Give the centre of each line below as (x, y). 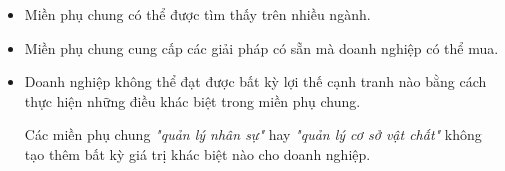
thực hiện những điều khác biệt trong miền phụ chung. (192, 100)
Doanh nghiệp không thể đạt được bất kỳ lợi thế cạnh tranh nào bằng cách (255, 81)
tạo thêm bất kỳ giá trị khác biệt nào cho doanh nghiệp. (197, 153)
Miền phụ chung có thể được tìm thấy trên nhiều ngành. (197, 14)
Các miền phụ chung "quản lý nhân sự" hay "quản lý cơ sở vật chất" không (253, 134)
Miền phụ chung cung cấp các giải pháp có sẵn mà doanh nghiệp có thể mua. (261, 47)
